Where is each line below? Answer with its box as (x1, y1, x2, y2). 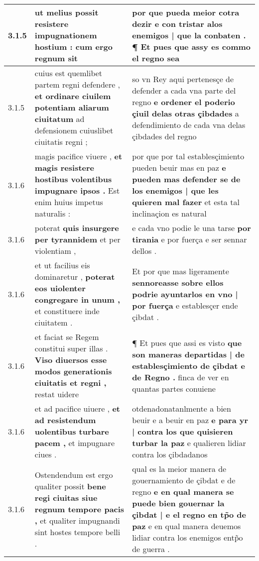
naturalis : (34, 208, 71, 219)
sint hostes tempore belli (34, 526, 121, 538)
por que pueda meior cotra (132, 6, 240, 18)
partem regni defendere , (34, 79, 121, 90)
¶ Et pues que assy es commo (132, 41, 251, 52)
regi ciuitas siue (34, 491, 98, 503)
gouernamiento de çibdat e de (132, 474, 236, 486)
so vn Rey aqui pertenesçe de (132, 73, 234, 85)
